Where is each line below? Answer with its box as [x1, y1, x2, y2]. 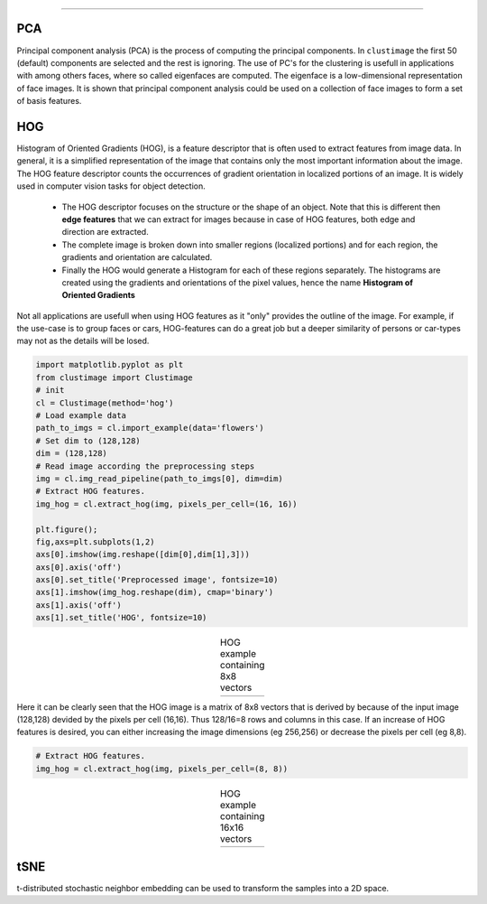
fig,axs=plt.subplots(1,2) [35, 536, 155, 546]
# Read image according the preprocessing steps [35, 461, 255, 471]
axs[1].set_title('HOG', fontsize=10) [35, 612, 207, 623]
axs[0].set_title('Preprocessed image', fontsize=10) [35, 574, 279, 585]
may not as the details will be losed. [16, 335, 150, 347]
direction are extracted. [61, 227, 149, 238]
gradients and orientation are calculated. [61, 252, 213, 263]
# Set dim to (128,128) [35, 435, 142, 446]
